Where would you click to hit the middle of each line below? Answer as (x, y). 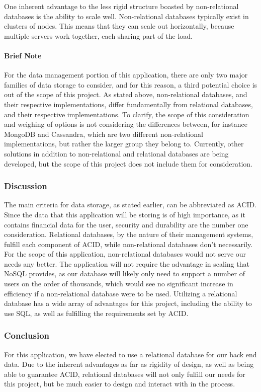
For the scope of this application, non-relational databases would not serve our (125, 254)
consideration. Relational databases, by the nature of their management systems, (129, 234)
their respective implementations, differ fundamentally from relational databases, (128, 104)
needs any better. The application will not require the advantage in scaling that (127, 263)
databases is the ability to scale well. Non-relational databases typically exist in (126, 16)
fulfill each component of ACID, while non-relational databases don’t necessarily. (128, 244)
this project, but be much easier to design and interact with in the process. (120, 384)
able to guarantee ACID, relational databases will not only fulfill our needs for (125, 374)
